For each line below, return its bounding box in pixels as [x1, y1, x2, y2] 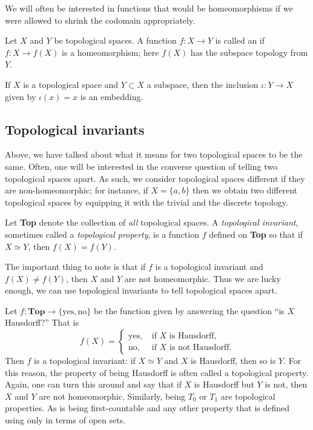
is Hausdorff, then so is [191, 354, 276, 367]
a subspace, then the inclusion [147, 78, 259, 90]
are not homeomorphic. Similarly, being [39, 389, 185, 402]
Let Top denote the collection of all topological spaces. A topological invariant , [5, 216, 298, 229]
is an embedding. [80, 90, 143, 102]
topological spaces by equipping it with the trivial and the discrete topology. [5, 195, 288, 208]
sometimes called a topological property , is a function [5, 227, 199, 240]
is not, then [265, 378, 308, 391]
